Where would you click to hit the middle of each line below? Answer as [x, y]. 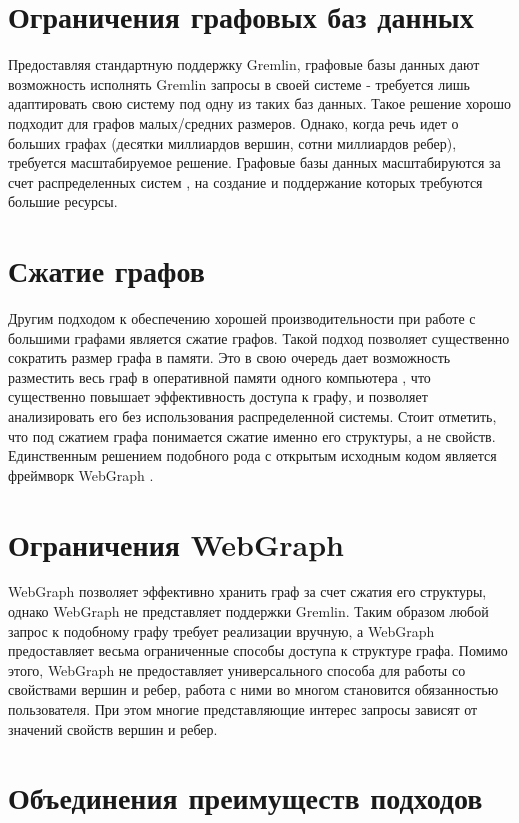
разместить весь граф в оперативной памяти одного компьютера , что [219, 376]
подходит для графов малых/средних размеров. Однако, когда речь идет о [233, 122]
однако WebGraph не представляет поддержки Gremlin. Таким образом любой [248, 611]
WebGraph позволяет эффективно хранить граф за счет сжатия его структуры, [247, 591]
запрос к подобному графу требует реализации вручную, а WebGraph [221, 630]
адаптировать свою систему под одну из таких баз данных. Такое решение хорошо [260, 103]
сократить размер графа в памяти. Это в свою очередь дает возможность [229, 357]
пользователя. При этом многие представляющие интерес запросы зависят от [243, 709]
